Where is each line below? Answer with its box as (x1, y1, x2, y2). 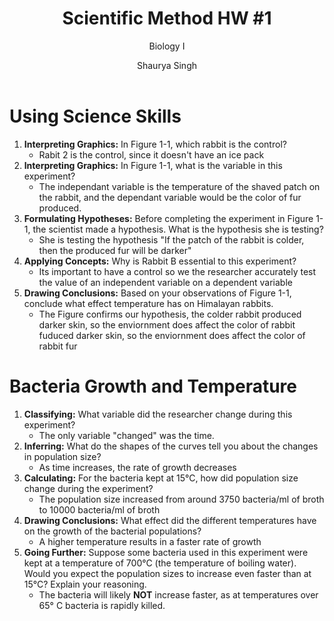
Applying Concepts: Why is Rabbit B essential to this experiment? (23, 255, 297, 267)
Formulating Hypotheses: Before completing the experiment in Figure (23, 212, 314, 224)
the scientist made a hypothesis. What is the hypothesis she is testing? (32, 223, 324, 235)
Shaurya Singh (137, 59, 197, 71)
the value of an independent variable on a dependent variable (38, 276, 293, 288)
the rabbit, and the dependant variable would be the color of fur (38, 191, 302, 203)
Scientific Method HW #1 (62, 7, 272, 30)
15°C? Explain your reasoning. (23, 578, 147, 590)
